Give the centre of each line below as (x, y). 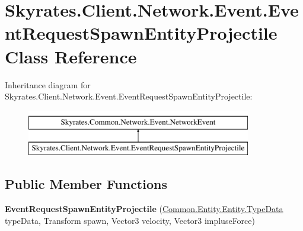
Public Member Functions (86, 184)
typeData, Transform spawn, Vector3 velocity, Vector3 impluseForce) (130, 220)
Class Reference (71, 56)
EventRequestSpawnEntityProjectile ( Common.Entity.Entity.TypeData (144, 209)
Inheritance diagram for (48, 84)
